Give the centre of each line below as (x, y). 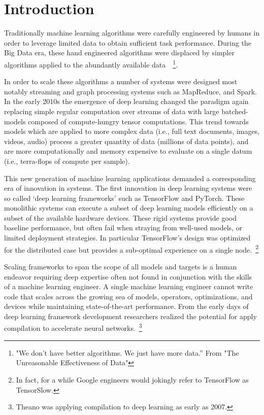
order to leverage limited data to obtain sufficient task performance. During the (128, 42)
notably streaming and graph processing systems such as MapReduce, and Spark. (130, 91)
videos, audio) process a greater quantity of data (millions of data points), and (126, 141)
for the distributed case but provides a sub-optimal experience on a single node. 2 (131, 249)
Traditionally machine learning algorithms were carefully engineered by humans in (132, 33)
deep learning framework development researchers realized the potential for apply (130, 316)
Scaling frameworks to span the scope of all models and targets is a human (121, 266)
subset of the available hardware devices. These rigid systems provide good (120, 217)
